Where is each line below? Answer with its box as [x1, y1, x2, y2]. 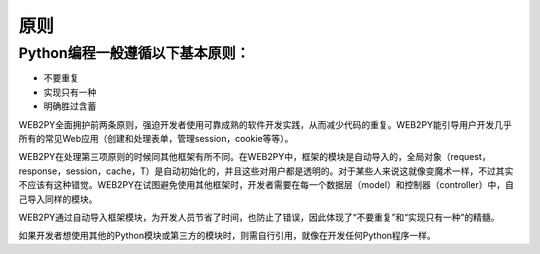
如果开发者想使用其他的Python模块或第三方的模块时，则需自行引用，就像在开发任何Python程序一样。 [18, 230, 437, 242]
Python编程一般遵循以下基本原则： [18, 44, 250, 62]
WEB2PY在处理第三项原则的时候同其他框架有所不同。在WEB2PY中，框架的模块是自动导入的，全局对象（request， [18, 151, 491, 163]
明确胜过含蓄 [43, 100, 97, 112]
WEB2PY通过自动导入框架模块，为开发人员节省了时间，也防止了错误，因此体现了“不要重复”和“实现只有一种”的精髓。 [18, 211, 500, 223]
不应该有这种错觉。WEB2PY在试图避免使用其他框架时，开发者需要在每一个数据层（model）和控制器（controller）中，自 [18, 179, 515, 191]
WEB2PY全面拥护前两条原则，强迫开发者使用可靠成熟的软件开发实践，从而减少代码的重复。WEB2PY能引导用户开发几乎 [18, 118, 512, 130]
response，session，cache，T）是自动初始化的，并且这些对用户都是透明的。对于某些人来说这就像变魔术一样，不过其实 [18, 165, 514, 177]
